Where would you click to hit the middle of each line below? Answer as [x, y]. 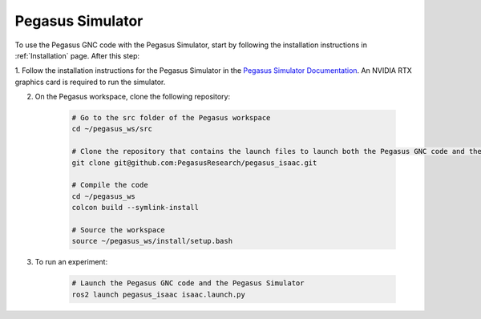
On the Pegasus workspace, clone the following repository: [133, 97]
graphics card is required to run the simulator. [90, 82]
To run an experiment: [71, 262]
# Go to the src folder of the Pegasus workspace [171, 118]
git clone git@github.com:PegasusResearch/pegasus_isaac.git [194, 163]
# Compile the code [110, 185]
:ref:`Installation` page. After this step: [77, 55]
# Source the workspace [119, 230]
